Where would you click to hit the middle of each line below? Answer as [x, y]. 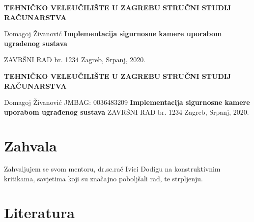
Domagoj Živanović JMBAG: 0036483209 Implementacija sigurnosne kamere [127, 102]
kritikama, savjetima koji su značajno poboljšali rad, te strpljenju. [103, 179]
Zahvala [30, 145]
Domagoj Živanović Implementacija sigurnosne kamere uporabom [113, 34]
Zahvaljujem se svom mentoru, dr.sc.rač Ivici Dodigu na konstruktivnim [112, 169]
